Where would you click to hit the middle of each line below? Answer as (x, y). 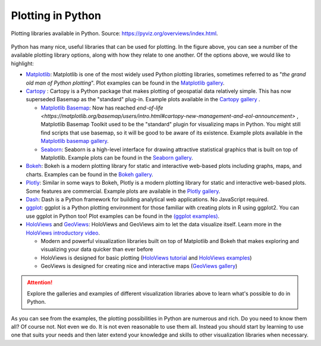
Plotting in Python (56, 15)
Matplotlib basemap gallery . (75, 141)
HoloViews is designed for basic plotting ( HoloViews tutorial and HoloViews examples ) (146, 258)
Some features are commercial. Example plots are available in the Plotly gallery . (123, 191)
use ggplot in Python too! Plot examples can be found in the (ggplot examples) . (123, 216)
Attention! (40, 282)
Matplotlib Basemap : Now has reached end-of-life (102, 108)
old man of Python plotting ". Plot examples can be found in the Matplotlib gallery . (125, 83)
